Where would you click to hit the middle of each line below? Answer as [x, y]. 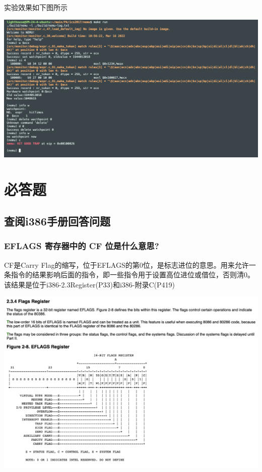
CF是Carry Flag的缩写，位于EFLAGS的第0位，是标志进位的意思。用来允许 [126, 264]
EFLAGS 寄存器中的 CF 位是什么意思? [82, 246]
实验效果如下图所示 [36, 7]
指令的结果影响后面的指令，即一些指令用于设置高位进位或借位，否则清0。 [133, 275]
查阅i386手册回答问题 [57, 221]
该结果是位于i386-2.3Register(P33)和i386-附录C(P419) [90, 284]
